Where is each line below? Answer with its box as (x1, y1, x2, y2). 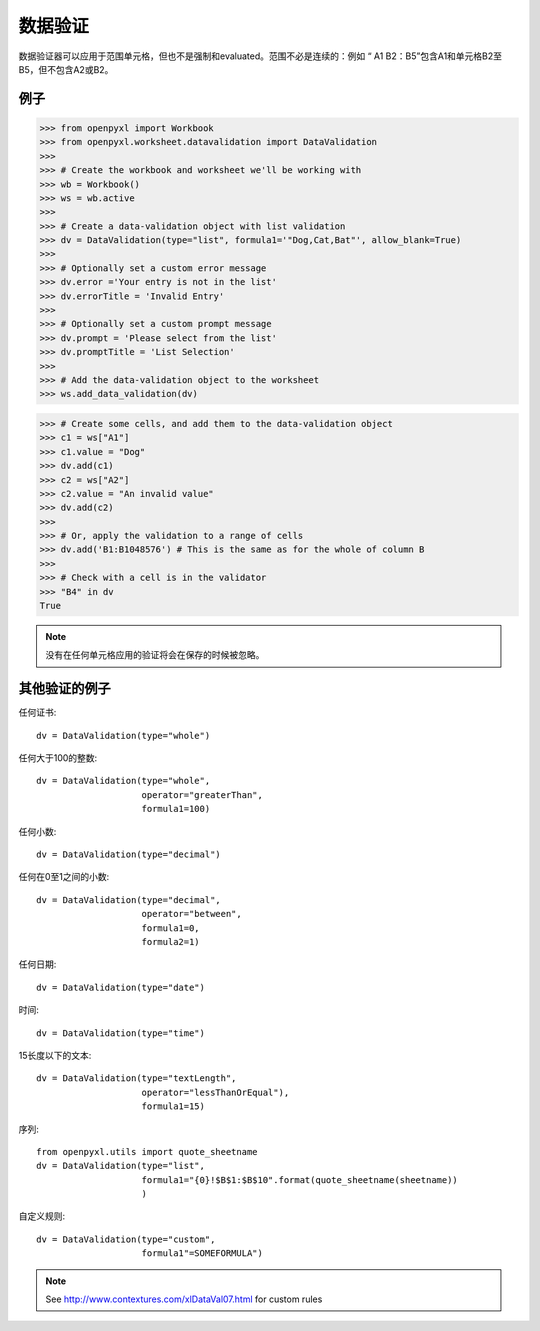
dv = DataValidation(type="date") (36, 981, 205, 993)
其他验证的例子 (18, 680, 111, 697)
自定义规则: (18, 1210, 66, 1222)
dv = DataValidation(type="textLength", (36, 1073, 237, 1084)
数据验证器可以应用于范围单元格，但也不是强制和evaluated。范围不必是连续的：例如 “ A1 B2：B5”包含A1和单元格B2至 (18, 50, 503, 62)
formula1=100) (141, 803, 211, 815)
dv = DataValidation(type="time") (36, 1027, 205, 1039)
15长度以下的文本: (18, 1049, 92, 1061)
